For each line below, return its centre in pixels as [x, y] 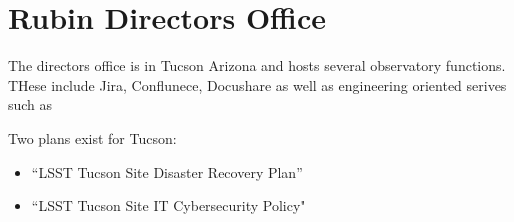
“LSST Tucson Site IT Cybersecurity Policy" [168, 205]
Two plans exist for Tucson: [92, 137]
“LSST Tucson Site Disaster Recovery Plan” [167, 171]
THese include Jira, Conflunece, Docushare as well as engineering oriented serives [257, 84]
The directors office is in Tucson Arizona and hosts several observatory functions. [257, 65]
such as [30, 104]
